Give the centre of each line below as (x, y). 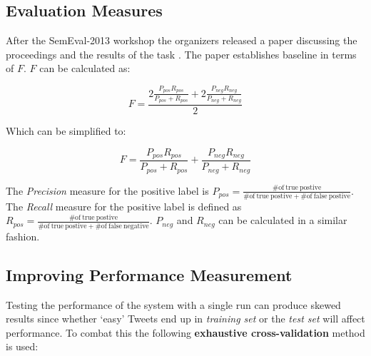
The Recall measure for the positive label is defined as (124, 206)
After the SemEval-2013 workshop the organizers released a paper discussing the (182, 40)
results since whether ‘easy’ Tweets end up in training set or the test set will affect (185, 319)
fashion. (23, 236)
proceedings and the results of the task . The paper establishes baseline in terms (181, 54)
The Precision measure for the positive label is (107, 190)
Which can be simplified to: (66, 130)
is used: (22, 346)
